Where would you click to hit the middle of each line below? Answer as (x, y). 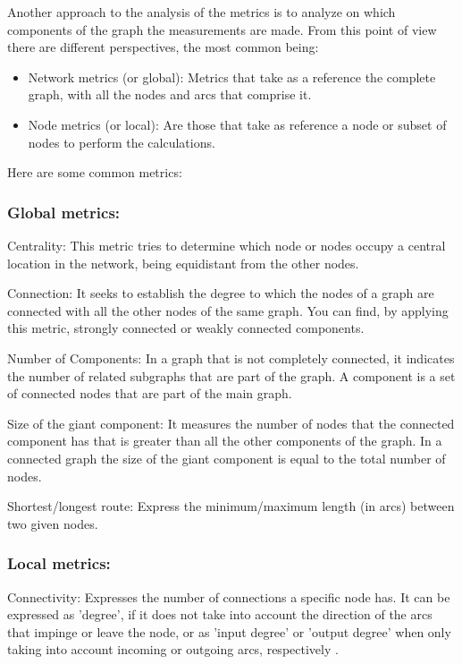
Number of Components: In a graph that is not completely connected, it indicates (231, 358)
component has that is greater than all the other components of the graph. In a (225, 441)
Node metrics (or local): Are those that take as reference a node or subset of (237, 124)
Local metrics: (59, 563)
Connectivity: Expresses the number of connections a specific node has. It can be (229, 596)
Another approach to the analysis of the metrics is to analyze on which (202, 12)
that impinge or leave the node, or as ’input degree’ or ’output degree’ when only (229, 631)
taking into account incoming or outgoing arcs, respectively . (173, 649)
